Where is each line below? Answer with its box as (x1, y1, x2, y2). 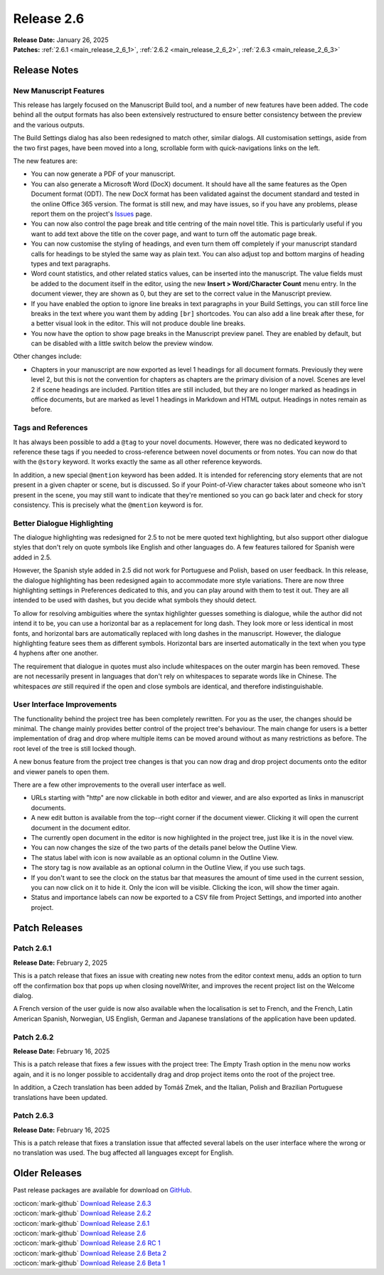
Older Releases (13, 1168, 82, 1180)
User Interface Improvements (13, 700, 117, 710)
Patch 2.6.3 (13, 1111, 54, 1121)
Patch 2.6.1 (13, 943, 52, 953)
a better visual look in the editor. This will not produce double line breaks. (31, 319, 245, 327)
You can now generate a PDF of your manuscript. (31, 169, 176, 178)
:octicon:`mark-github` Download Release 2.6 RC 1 (13, 1239, 161, 1247)
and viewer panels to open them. (13, 767, 110, 776)
